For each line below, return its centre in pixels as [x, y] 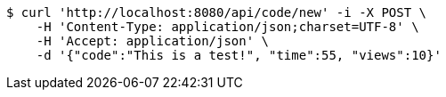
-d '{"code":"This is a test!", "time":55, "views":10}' [239, 55]
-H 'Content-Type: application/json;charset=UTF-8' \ [227, 27]
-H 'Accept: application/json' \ [153, 41]
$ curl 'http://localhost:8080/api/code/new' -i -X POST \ [217, 12]
